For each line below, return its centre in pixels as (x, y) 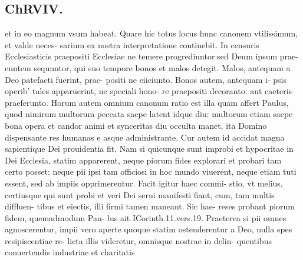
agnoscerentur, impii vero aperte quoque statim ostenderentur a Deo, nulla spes (149, 229)
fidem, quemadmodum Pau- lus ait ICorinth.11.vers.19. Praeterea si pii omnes (146, 217)
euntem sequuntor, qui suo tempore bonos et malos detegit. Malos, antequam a (148, 67)
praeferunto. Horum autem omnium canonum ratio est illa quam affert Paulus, (147, 102)
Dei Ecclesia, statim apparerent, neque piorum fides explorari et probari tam (143, 160)
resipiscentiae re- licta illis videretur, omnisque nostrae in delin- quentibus (138, 240)
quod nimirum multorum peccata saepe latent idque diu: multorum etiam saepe (149, 114)
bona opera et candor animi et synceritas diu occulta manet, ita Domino (136, 125)
